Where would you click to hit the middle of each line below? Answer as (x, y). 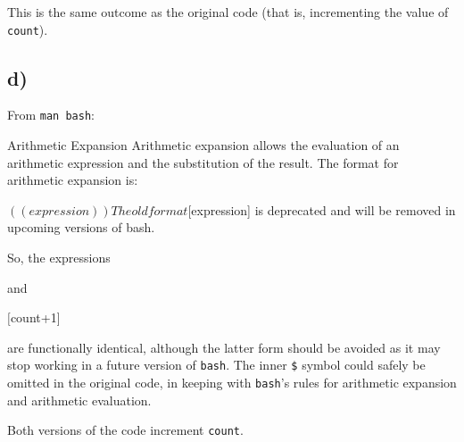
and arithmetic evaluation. (79, 400)
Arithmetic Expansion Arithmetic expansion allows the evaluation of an (203, 145)
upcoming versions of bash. (81, 227)
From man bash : (51, 115)
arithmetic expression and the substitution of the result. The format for (203, 162)
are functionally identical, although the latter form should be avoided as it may (224, 347)
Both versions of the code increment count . (125, 430)
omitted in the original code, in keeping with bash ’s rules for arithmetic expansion (232, 383)
